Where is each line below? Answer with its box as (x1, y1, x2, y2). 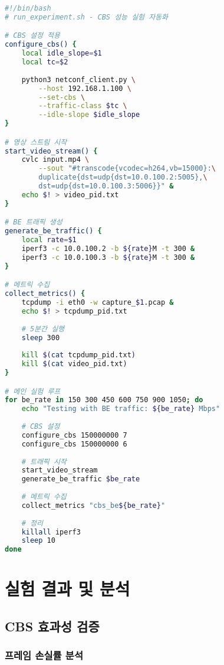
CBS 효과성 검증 (5, 617, 100, 635)
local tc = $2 (21, 58, 68, 67)
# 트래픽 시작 (21, 457, 67, 466)
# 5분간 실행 (21, 324, 65, 333)
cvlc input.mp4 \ (21, 155, 90, 164)
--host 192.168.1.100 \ (38, 84, 131, 93)
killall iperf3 (21, 527, 81, 536)
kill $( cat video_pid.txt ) (21, 360, 127, 369)
